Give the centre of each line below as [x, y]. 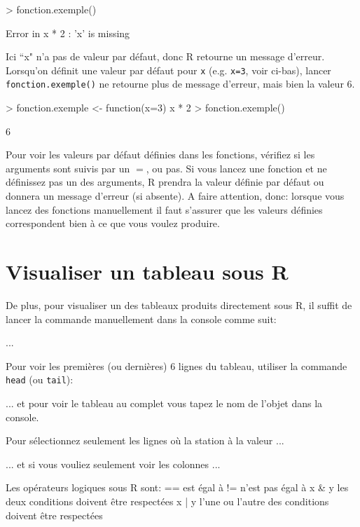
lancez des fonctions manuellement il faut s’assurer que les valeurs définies [164, 209]
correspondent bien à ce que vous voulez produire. [113, 223]
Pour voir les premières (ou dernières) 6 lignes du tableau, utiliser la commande [176, 365]
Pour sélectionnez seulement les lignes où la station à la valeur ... [145, 440]
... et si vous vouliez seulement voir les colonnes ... [113, 464]
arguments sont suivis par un [68, 168]
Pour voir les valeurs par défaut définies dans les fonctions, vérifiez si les [160, 155]
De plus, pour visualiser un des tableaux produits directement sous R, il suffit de [179, 304]
